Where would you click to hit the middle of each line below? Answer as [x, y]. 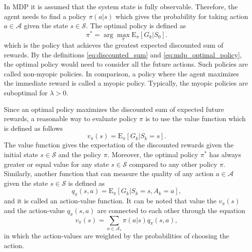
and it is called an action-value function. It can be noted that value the [110, 201]
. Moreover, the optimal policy [153, 154]
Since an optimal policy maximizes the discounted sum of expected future [114, 109]
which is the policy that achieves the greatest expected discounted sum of [114, 45]
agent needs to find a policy [45, 16]
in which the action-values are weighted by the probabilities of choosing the [116, 236]
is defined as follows [33, 128]
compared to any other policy [173, 164]
